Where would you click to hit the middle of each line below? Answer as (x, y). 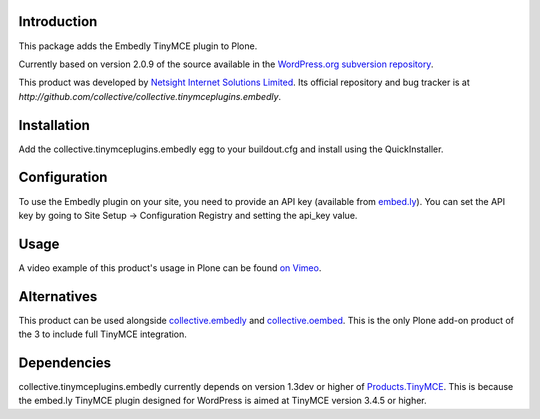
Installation (54, 125)
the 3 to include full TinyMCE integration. (102, 334)
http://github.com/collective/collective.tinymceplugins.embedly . (150, 96)
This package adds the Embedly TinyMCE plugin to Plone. (138, 46)
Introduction (58, 21)
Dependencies (65, 362)
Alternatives (58, 296)
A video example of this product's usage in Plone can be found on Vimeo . (170, 267)
